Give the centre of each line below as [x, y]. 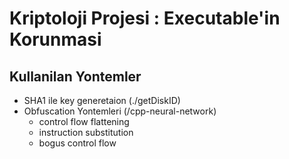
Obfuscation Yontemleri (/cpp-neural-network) [120, 111]
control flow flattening [84, 121]
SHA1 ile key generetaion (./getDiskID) [102, 100]
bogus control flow [77, 143]
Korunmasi [55, 39]
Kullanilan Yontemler [75, 76]
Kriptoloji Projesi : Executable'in [145, 18]
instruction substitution [86, 132]
